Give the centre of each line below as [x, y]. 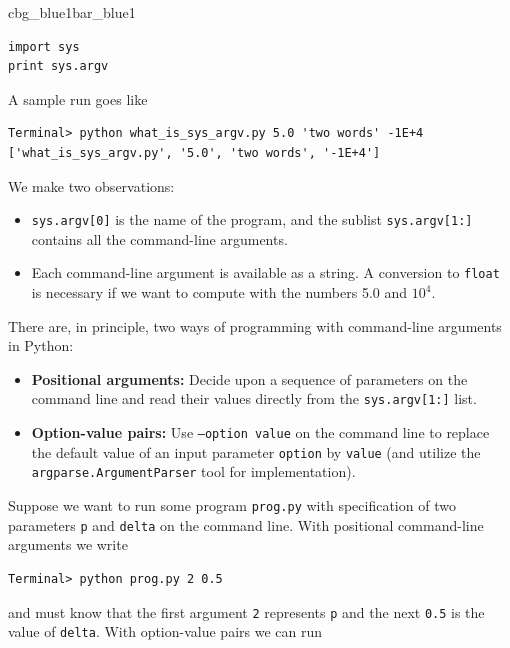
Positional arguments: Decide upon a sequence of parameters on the [249, 378]
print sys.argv [58, 66]
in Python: [41, 345]
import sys [44, 46]
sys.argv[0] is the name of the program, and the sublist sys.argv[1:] [252, 219]
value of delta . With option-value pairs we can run [165, 631]
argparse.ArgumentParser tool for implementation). [193, 471]
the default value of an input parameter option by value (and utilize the [256, 451]
